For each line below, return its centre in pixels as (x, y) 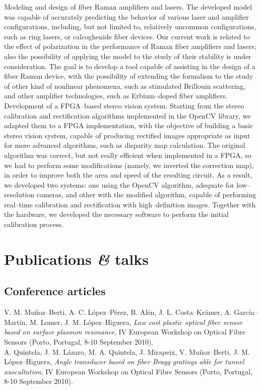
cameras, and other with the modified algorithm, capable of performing (146, 194)
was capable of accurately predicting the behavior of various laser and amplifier (126, 16)
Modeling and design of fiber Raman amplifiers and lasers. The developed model (128, 7)
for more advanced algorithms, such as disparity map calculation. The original (125, 145)
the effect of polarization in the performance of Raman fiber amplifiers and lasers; (130, 46)
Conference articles (55, 291)
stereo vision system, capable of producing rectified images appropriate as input (127, 135)
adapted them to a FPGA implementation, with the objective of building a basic (129, 125)
